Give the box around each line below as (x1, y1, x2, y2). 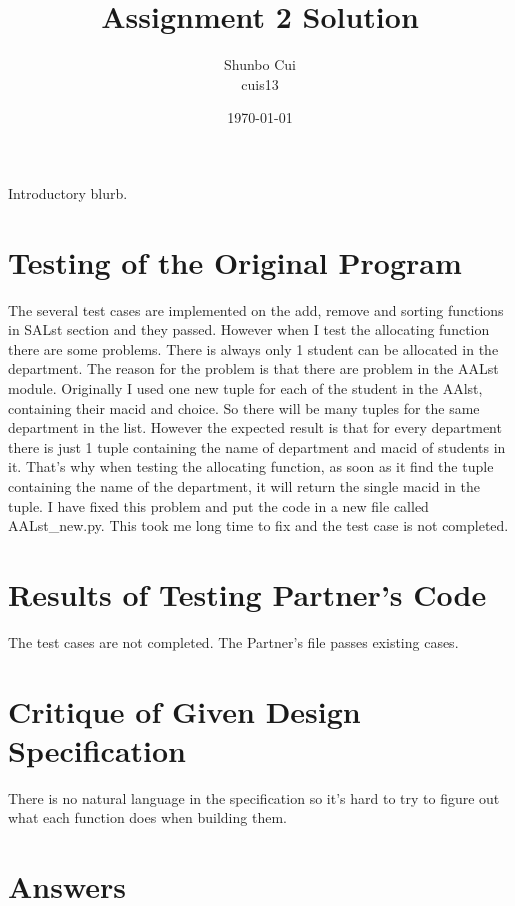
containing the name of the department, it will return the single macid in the (8, 475, 480, 496)
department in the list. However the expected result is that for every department (8, 417, 502, 438)
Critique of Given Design (8, 690, 361, 731)
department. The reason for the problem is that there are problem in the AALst (8, 358, 499, 379)
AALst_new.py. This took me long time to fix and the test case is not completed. (8, 515, 509, 536)
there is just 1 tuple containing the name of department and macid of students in (8, 436, 506, 457)
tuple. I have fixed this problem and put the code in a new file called (8, 495, 429, 516)
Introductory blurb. (8, 182, 128, 203)
